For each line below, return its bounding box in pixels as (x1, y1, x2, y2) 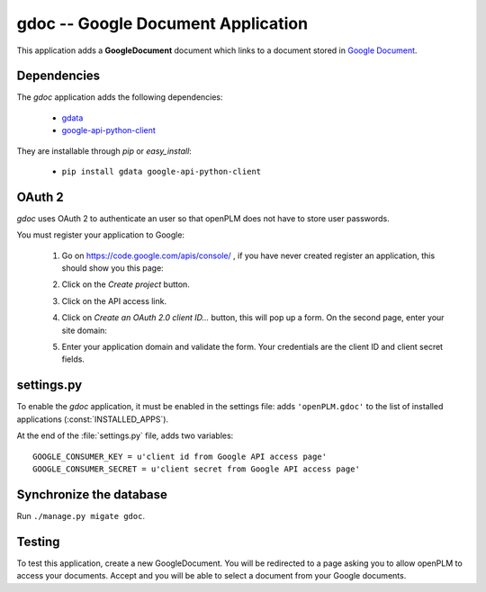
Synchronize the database (16, 487, 168, 502)
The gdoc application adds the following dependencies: (16, 92, 224, 103)
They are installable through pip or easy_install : (16, 145, 193, 157)
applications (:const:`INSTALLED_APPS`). (16, 414, 169, 425)
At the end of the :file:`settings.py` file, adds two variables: (16, 430, 234, 441)
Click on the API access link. (61, 295, 166, 306)
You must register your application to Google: (16, 229, 184, 240)
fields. (61, 354, 85, 364)
